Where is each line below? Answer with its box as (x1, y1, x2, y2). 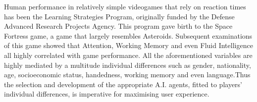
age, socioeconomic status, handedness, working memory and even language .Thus (4, 69, 251, 80)
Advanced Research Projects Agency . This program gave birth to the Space (4, 21, 233, 31)
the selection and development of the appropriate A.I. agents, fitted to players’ (4, 79, 243, 89)
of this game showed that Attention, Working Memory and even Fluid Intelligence (4, 40, 253, 51)
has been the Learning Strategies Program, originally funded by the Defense (4, 11, 235, 21)
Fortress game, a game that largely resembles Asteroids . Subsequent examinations (4, 30, 253, 41)
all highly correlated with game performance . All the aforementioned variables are (4, 50, 253, 60)
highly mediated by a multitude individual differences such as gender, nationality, (4, 59, 251, 70)
